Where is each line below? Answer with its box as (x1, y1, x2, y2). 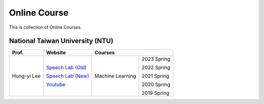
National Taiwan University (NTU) (9, 37, 113, 45)
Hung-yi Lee (12, 73, 41, 80)
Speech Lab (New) (46, 73, 89, 80)
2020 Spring (141, 81, 171, 88)
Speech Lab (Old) (46, 64, 87, 71)
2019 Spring (141, 90, 170, 97)
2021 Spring (141, 73, 170, 80)
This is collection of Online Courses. (9, 24, 82, 30)
